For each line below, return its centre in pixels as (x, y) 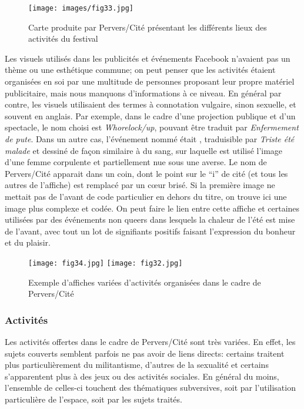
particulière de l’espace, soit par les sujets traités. (93, 399)
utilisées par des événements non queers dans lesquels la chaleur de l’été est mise (150, 219)
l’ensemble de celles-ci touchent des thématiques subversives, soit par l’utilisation (150, 388)
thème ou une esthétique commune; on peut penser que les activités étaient (140, 70)
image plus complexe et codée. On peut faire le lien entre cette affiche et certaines (152, 208)
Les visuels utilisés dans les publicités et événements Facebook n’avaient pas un (148, 58)
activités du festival (63, 38)
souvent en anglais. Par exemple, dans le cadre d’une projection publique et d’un (150, 115)
